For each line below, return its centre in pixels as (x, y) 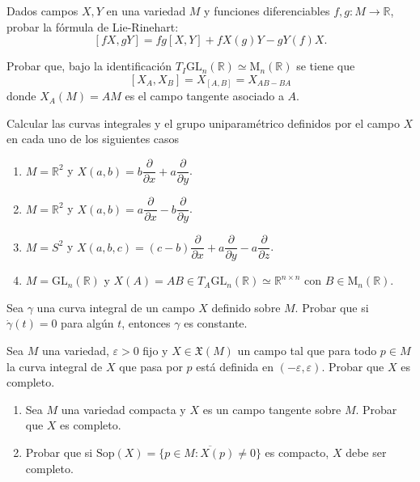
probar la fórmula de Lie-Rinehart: (93, 26)
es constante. (216, 323)
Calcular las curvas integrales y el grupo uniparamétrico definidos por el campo (203, 123)
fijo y (155, 351)
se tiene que (326, 66)
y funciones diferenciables (267, 11)
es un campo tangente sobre (272, 409)
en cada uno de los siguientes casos (93, 139)
